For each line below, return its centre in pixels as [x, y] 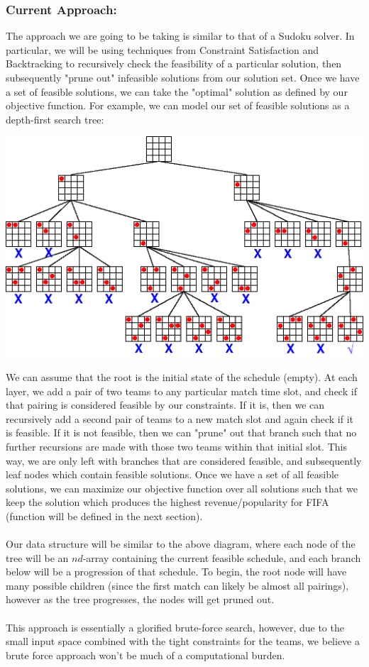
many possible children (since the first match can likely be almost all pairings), [177, 585]
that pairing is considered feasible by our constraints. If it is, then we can [165, 405]
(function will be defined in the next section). [104, 516]
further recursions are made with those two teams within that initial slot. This [176, 446]
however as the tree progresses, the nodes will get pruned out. [140, 599]
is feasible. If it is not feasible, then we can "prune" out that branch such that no [181, 432]
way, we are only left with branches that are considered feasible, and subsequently [184, 460]
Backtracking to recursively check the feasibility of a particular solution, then [174, 64]
